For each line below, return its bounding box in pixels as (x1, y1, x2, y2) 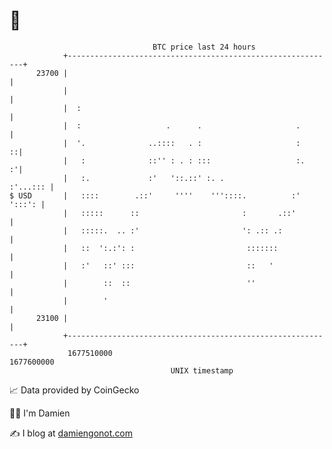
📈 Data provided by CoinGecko (9, 384, 140, 396)
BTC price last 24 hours (152, 42, 256, 52)
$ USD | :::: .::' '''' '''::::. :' (9, 190, 301, 201)
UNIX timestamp (170, 365, 234, 376)
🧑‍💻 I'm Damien (9, 407, 71, 419)
